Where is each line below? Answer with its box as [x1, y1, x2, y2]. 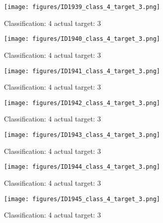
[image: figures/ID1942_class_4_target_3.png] [4, 99, 160, 107]
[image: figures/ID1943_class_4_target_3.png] [4, 131, 160, 138]
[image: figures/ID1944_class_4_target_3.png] [4, 163, 160, 171]
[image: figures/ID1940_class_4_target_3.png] [4, 35, 160, 43]
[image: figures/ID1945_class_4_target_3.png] [4, 195, 160, 203]
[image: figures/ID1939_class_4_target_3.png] [4, 3, 160, 10]
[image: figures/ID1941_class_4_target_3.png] [4, 67, 160, 75]
